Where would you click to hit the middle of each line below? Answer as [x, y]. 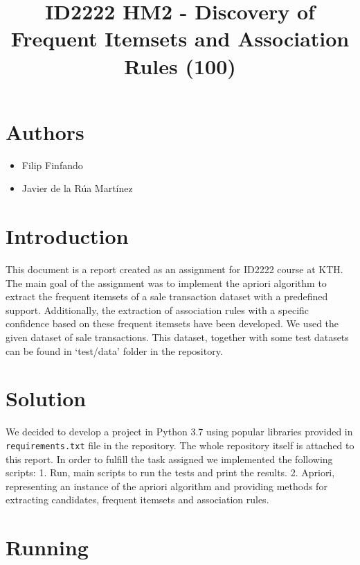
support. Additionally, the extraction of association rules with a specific [157, 310]
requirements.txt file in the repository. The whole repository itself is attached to [180, 445]
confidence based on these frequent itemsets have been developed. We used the [172, 323]
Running [47, 547]
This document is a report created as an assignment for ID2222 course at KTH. [174, 269]
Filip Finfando [52, 165]
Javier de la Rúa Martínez [77, 188]
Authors [45, 131]
